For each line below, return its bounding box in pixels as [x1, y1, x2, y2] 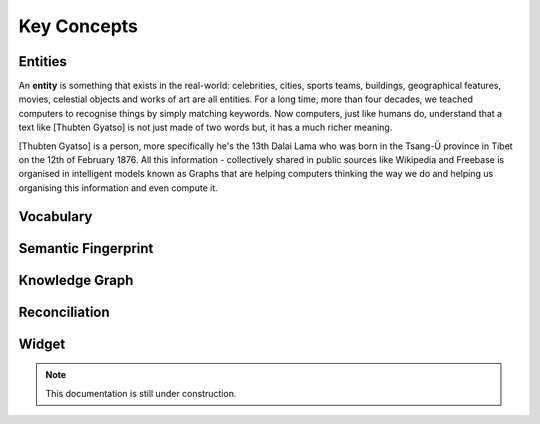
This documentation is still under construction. [45, 387, 237, 399]
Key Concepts [18, 15, 139, 37]
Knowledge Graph [18, 271, 134, 289]
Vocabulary [18, 208, 93, 225]
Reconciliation [18, 303, 110, 320]
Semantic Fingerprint [18, 240, 154, 257]
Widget [18, 335, 66, 352]
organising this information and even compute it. [18, 181, 219, 194]
